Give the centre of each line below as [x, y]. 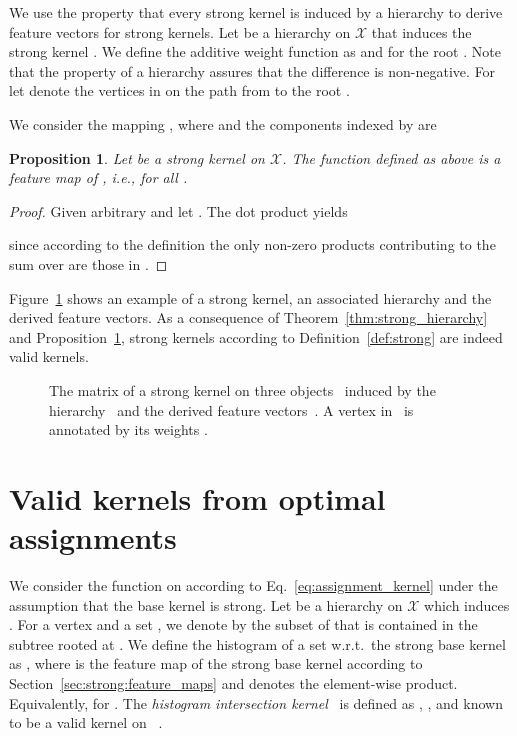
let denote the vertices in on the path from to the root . [179, 90]
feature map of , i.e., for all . [98, 177]
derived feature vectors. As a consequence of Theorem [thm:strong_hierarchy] [248, 317]
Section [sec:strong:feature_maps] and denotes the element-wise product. [233, 682]
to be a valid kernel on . [86, 722]
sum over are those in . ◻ [88, 263]
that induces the [421, 31]
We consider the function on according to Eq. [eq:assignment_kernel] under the [253, 585]
